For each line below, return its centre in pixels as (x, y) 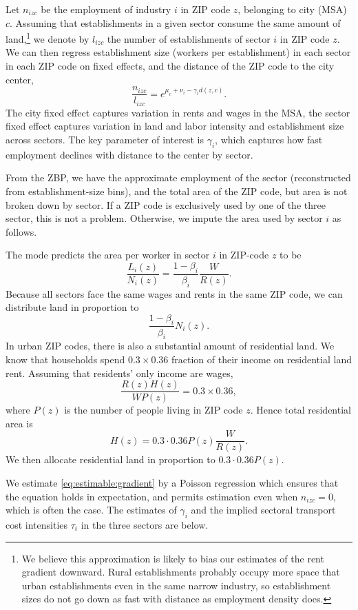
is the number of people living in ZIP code (154, 410)
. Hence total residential (301, 410)
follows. (21, 231)
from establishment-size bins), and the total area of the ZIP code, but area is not (177, 191)
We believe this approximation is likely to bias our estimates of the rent (173, 558)
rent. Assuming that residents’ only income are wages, (119, 373)
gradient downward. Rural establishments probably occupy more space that (181, 572)
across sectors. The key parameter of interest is (105, 139)
